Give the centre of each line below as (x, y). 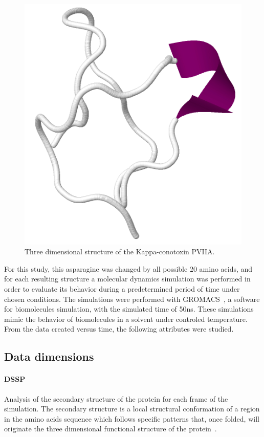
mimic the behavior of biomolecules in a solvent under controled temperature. (126, 319)
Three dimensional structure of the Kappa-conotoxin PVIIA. (120, 252)
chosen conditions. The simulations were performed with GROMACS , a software (132, 299)
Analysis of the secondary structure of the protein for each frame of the (116, 398)
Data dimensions (49, 356)
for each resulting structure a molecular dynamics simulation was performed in (127, 279)
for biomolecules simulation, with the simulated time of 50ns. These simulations (129, 309)
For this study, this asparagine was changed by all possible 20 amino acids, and (128, 268)
